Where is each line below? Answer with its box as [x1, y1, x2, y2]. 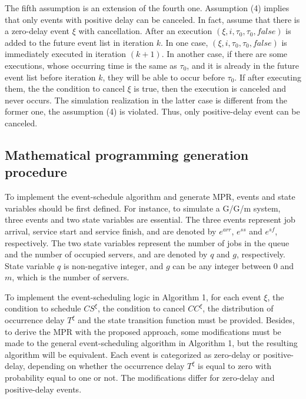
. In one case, [160, 36, 208, 48]
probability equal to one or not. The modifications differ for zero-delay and [5, 371, 275, 384]
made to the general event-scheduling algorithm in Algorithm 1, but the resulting [5, 337, 298, 349]
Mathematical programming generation [5, 145, 249, 163]
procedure [5, 163, 67, 181]
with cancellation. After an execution [78, 25, 212, 37]
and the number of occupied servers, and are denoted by [5, 248, 208, 260]
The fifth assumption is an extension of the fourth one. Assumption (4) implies [5, 2, 290, 14]
